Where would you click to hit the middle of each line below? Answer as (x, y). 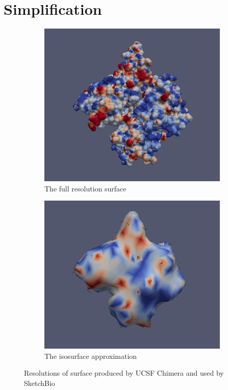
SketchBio (40, 383)
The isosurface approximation (91, 356)
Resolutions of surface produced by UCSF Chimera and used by (124, 373)
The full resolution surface (85, 188)
